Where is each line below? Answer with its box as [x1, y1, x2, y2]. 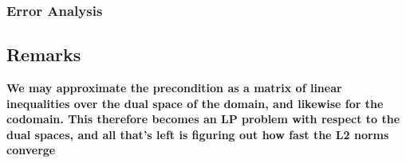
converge [6, 142, 56, 158]
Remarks [6, 42, 81, 67]
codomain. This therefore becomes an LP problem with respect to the [6, 111, 400, 127]
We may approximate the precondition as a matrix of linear [6, 80, 342, 96]
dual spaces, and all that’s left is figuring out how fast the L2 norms [6, 126, 389, 142]
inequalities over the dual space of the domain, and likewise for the [6, 95, 384, 111]
